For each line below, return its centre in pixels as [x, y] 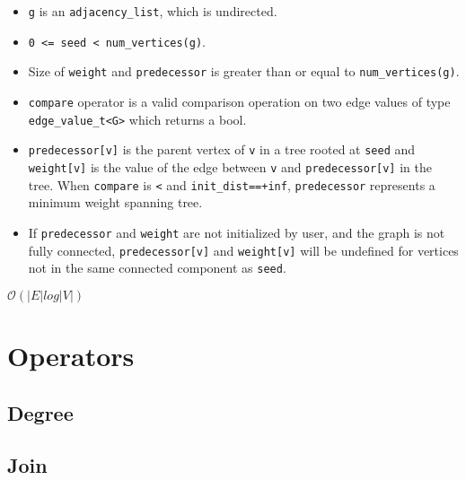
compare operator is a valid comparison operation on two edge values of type [239, 101]
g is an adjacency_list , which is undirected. [153, 11]
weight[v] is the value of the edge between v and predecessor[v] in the [230, 166]
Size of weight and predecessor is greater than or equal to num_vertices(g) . [244, 71]
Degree [40, 412]
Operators [71, 355]
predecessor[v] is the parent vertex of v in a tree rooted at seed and [222, 149]
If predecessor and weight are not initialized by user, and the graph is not [237, 232]
